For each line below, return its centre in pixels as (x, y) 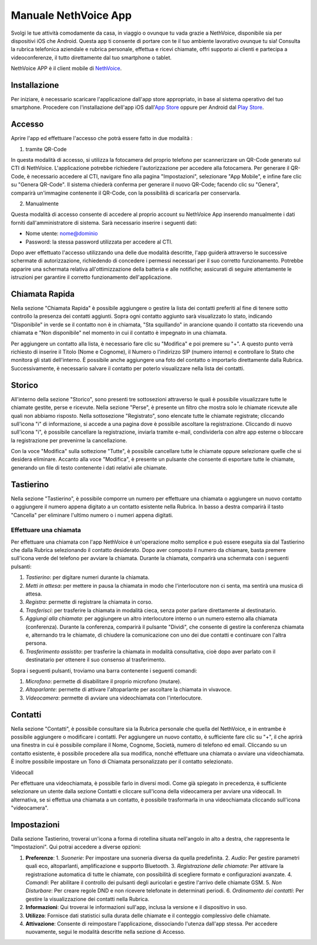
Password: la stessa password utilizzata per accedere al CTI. (99, 242)
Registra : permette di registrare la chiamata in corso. (89, 602)
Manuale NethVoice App (71, 15)
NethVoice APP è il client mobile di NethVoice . (66, 68)
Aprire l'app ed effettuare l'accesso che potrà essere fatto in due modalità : (102, 138)
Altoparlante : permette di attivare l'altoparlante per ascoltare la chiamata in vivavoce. (129, 690)
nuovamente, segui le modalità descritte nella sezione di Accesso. (105, 932)
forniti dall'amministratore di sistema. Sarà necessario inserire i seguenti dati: (104, 222)
